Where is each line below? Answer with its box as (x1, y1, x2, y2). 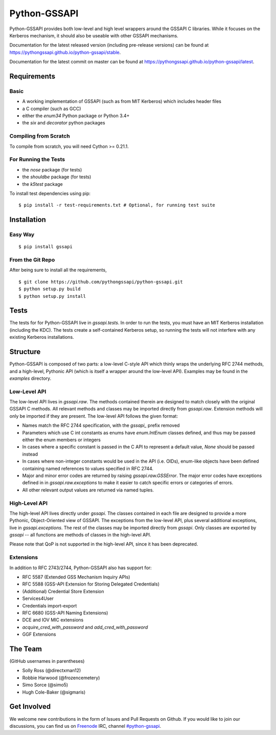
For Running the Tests (9, 156, 65, 163)
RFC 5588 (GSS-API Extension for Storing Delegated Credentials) (22, 581, 160, 587)
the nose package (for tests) (22, 166, 82, 172)
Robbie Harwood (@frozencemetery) (22, 675, 100, 681)
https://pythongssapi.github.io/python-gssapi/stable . (9, 49, 121, 55)
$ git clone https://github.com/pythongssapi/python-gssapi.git (18, 279, 183, 285)
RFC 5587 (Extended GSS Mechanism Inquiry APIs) (22, 574, 130, 580)
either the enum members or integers (22, 437, 101, 443)
